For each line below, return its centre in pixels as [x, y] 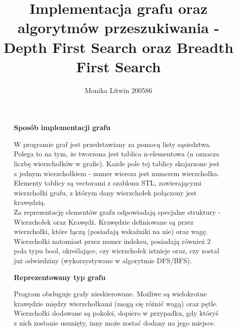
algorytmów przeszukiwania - [118, 27]
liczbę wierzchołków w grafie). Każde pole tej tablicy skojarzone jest [117, 164]
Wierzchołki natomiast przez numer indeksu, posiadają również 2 [112, 241]
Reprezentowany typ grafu [60, 277]
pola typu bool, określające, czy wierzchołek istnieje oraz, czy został [117, 251]
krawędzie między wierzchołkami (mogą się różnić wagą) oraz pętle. [116, 303]
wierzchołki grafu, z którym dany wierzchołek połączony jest [105, 192]
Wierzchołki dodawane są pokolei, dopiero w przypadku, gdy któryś [116, 313]
